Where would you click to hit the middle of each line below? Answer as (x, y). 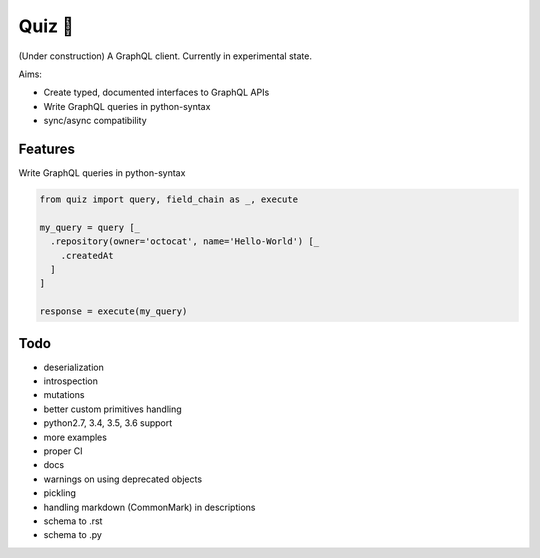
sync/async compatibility (95, 121)
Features (46, 148)
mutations (64, 395)
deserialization (73, 367)
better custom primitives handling (112, 409)
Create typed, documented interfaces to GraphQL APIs (156, 92)
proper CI (63, 451)
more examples (75, 437)
